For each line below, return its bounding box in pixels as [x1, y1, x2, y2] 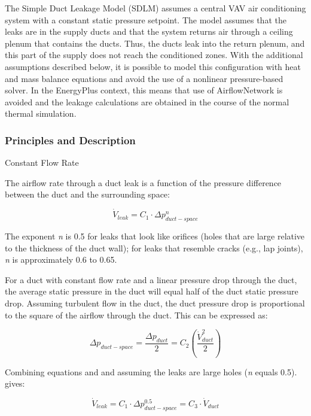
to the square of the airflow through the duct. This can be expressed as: [5, 308, 268, 321]
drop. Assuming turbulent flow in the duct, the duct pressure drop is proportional [5, 296, 305, 309]
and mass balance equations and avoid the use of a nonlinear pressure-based [5, 72, 283, 84]
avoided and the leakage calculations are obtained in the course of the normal [5, 95, 289, 108]
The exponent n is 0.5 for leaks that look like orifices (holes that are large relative [5, 229, 305, 242]
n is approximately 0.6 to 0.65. [5, 253, 117, 266]
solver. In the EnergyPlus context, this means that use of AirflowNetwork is [5, 84, 283, 96]
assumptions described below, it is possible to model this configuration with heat [5, 60, 301, 72]
